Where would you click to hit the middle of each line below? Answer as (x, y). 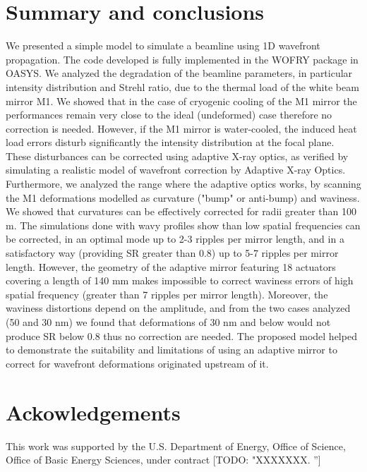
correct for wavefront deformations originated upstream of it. (137, 363)
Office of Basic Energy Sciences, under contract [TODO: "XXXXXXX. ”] (163, 460)
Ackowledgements (93, 412)
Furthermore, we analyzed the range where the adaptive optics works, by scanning (183, 184)
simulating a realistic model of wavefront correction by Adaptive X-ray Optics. (176, 170)
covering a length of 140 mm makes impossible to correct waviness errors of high (180, 280)
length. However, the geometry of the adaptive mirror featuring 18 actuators (171, 266)
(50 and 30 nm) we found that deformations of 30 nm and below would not (168, 322)
